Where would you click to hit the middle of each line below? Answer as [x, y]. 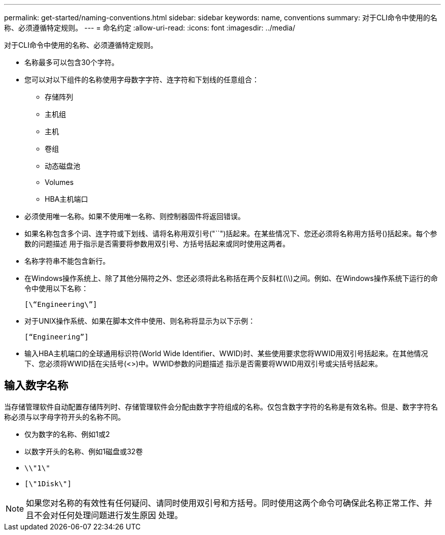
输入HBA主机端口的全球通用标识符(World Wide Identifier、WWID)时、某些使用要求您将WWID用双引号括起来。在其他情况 [226, 353]
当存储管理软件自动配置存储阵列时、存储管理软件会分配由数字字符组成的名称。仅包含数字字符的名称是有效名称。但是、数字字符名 [221, 406]
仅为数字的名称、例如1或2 [67, 434]
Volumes [59, 182]
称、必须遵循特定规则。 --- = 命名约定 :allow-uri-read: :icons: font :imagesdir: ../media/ [150, 28]
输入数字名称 [36, 386]
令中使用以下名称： [56, 288]
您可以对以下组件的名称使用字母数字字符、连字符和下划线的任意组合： [142, 80]
